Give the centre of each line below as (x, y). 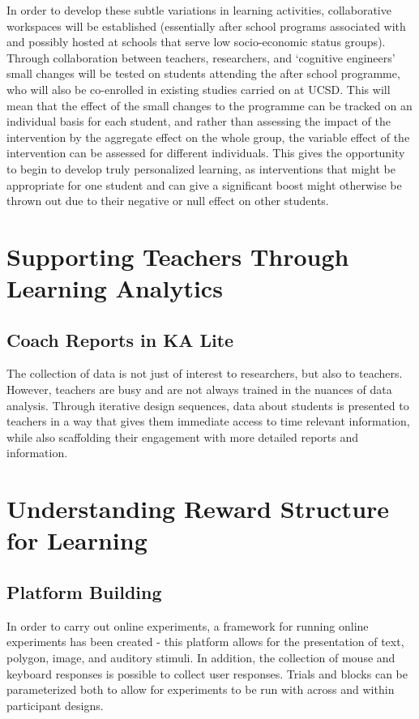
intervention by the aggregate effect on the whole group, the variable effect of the (208, 137)
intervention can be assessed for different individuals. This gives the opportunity (206, 153)
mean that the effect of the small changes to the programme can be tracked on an (209, 105)
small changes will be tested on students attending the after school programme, (203, 73)
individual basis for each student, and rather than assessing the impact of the (199, 121)
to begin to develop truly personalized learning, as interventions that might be (201, 168)
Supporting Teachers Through (178, 256)
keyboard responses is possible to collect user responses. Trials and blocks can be (207, 673)
